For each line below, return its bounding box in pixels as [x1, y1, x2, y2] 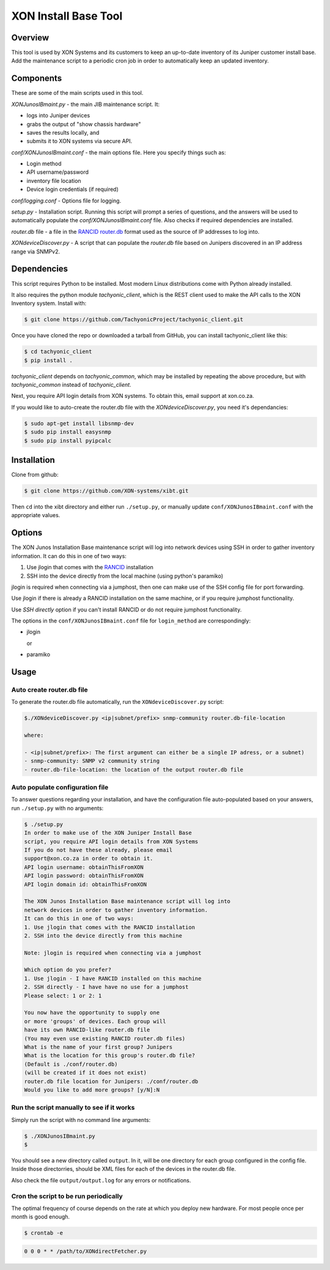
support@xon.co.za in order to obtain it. [24, 855, 153, 862]
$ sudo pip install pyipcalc [24, 437, 112, 444]
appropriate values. [11, 512, 61, 519]
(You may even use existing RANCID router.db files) [24, 1035, 186, 1042]
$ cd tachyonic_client [24, 348, 92, 355]
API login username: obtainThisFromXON [24, 864, 144, 870]
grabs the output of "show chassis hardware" [26, 120, 141, 128]
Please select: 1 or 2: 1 [24, 992, 102, 999]
